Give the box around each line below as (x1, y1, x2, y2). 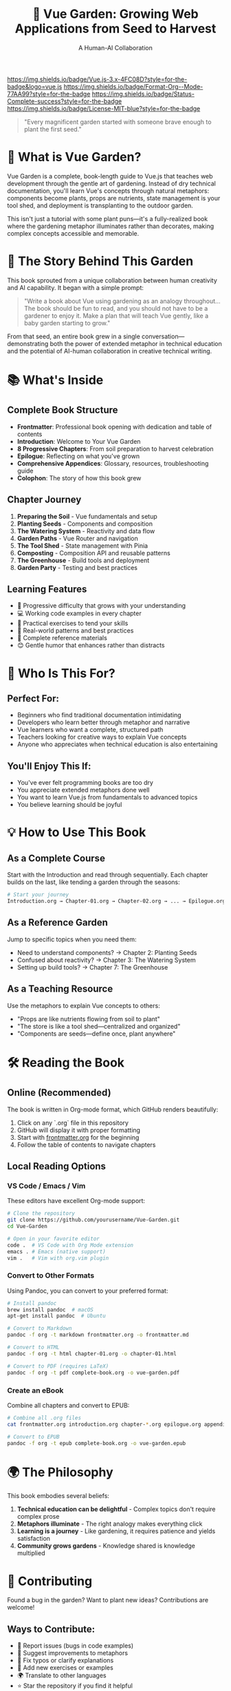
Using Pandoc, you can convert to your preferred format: (7, 1287, 168, 1295)
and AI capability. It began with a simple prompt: (7, 283, 144, 291)
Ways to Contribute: (7, 1623, 95, 1635)
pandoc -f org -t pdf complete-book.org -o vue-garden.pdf (7, 1369, 180, 1376)
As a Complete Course (7, 852, 105, 864)
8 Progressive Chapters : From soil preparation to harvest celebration (16, 444, 214, 453)
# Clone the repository (7, 1210, 76, 1217)
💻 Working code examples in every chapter (16, 609, 142, 617)
